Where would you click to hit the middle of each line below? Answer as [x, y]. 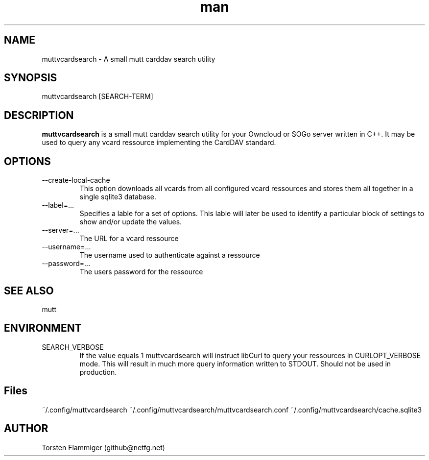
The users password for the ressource [141, 272]
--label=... [58, 205]
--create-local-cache [76, 180]
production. [98, 372]
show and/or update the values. [131, 222]
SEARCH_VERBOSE [73, 347]
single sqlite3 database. [118, 197]
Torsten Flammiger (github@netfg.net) [103, 447]
